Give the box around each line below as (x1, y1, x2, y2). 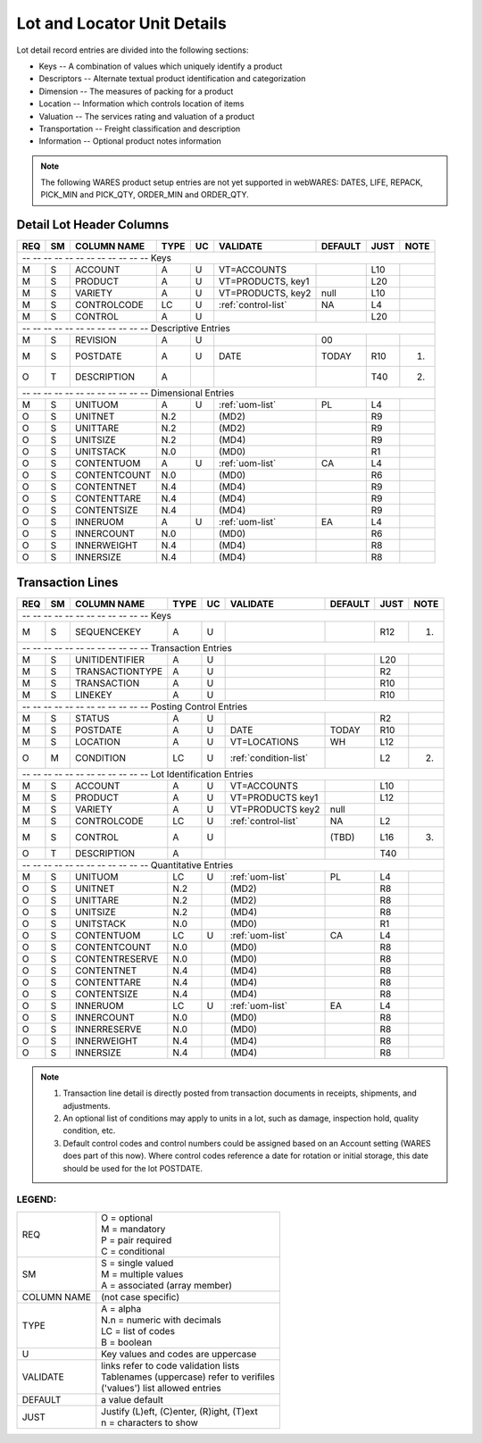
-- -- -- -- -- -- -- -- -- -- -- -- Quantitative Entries (21, 858, 234, 871)
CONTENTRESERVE (74, 952, 159, 964)
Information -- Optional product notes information (38, 136, 222, 146)
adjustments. (62, 1100, 111, 1111)
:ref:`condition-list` (229, 751, 309, 763)
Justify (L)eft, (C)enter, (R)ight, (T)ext (101, 1405, 258, 1417)
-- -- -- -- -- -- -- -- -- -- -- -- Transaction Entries (21, 641, 232, 654)
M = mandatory (101, 1222, 166, 1235)
